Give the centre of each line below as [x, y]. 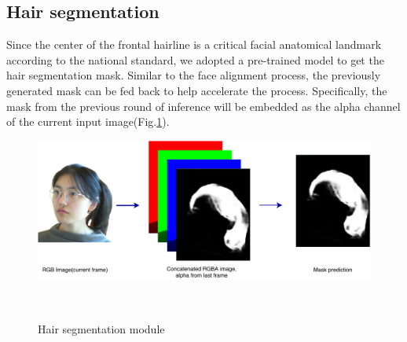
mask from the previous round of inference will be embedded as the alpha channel [203, 106]
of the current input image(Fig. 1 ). [88, 121]
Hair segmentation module [101, 328]
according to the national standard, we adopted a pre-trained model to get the [195, 59]
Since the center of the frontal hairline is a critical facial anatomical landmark [194, 44]
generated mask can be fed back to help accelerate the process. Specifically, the [197, 90]
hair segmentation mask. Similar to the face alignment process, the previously [194, 75]
